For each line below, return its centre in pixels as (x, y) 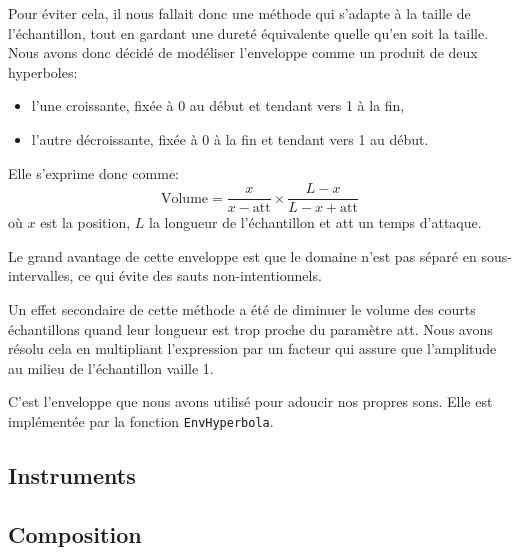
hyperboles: (43, 71)
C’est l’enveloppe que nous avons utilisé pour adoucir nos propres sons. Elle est (250, 401)
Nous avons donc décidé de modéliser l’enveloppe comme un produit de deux (243, 52)
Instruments (72, 475)
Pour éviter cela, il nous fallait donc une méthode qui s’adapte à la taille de (239, 13)
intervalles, (41, 275)
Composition (75, 533)
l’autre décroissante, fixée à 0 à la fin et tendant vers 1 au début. (230, 138)
